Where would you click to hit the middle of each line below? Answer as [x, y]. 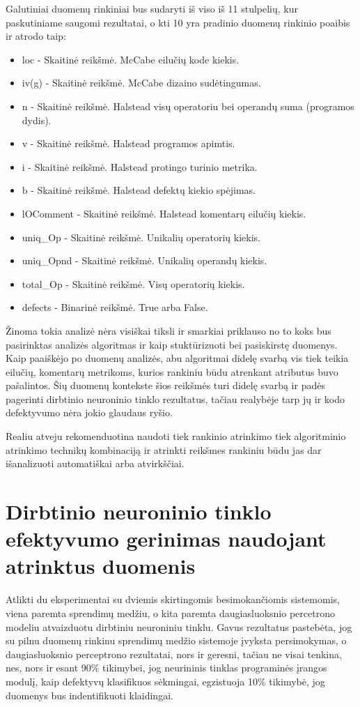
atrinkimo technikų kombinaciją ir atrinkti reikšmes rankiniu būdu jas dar [164, 449]
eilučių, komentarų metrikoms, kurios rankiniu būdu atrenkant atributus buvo [172, 371]
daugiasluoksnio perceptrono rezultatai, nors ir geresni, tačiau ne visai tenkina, [174, 654]
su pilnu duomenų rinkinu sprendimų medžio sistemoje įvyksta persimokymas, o [176, 640]
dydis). [37, 120]
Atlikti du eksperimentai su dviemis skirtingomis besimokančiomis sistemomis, [173, 599]
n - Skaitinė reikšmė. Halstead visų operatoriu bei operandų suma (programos [188, 106]
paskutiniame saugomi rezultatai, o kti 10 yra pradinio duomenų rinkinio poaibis [178, 22]
